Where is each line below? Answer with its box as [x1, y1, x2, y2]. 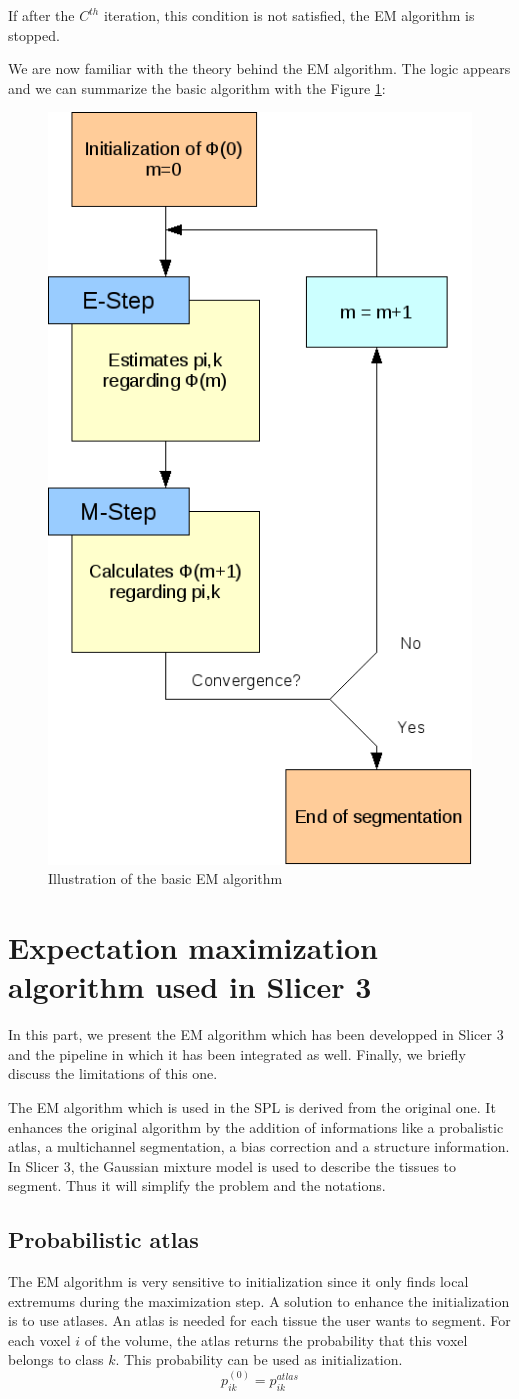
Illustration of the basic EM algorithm [48, 868, 283, 889]
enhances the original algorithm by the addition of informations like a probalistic [8, 1116, 504, 1137]
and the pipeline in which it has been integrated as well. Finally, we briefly [8, 1043, 466, 1064]
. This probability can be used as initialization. [115, 1349, 403, 1370]
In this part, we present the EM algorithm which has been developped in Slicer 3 [8, 1024, 504, 1045]
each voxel [8, 1329, 71, 1350]
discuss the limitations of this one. [8, 1063, 218, 1084]
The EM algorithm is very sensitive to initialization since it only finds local [8, 1271, 469, 1292]
